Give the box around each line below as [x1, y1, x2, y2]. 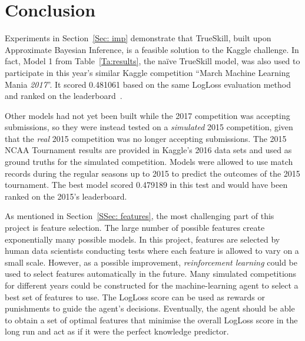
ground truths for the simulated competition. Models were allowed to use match [5, 155, 293, 168]
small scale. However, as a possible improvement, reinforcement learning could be [5, 256, 298, 268]
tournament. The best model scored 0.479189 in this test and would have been [5, 178, 288, 191]
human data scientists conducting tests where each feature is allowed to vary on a [5, 244, 299, 257]
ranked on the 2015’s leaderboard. [5, 190, 127, 202]
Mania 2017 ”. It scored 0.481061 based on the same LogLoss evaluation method [5, 78, 291, 90]
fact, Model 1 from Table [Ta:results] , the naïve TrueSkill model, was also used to [5, 55, 300, 67]
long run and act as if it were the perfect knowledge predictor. [5, 325, 229, 337]
